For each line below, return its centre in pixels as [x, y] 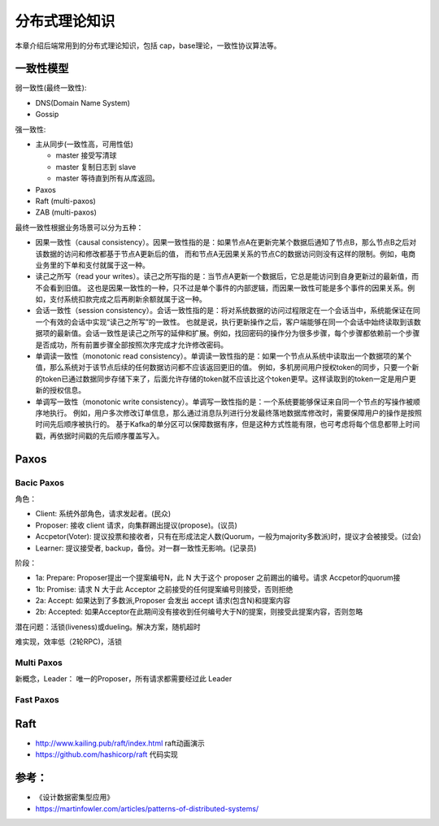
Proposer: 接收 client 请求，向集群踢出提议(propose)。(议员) [136, 525]
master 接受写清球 [86, 155]
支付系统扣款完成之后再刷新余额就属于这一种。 [128, 299]
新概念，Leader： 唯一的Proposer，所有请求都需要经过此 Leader [124, 679]
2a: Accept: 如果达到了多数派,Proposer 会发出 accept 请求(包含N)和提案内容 [163, 601]
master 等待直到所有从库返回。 [108, 178]
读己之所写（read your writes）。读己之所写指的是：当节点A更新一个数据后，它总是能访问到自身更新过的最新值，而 [227, 276]
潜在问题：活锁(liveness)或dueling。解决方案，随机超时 [108, 627]
